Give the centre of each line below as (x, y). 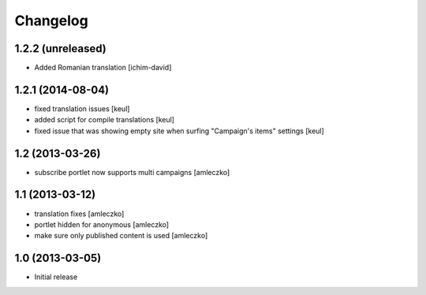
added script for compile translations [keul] (105, 120)
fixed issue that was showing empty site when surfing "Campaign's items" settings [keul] (179, 131)
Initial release (56, 277)
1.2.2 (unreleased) (60, 49)
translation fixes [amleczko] (79, 214)
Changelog (51, 21)
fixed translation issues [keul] (82, 108)
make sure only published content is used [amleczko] (121, 236)
